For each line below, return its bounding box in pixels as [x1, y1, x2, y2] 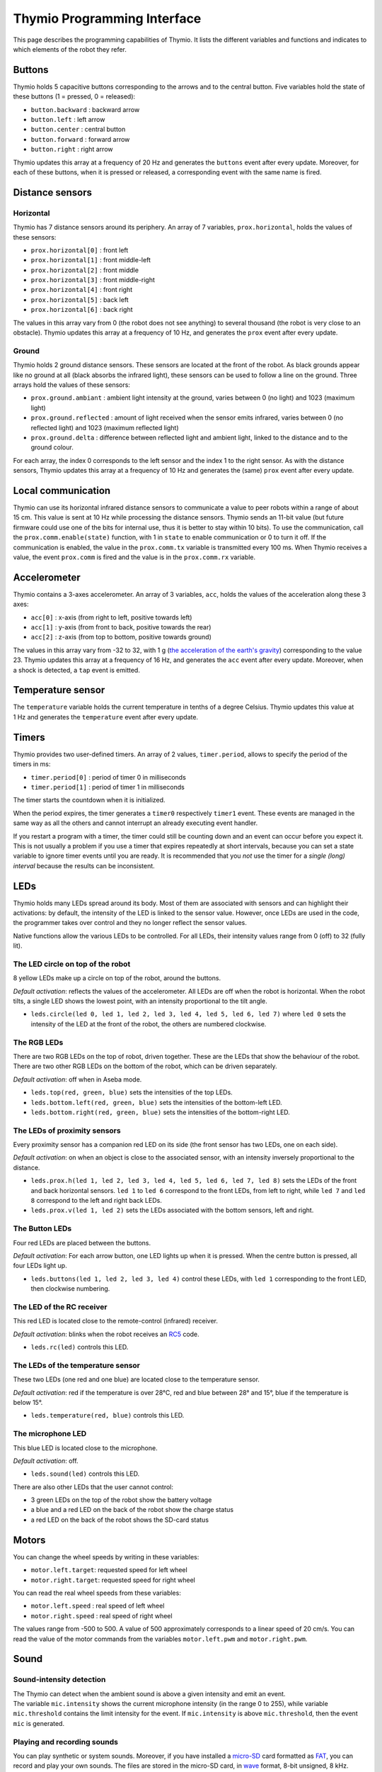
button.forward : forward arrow [30, 135, 130, 143]
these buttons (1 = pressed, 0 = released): [13, 92, 136, 101]
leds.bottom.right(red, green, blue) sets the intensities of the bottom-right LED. [30, 1108, 290, 1116]
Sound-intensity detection [13, 1675, 106, 1685]
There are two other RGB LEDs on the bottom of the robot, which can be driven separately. [13, 1062, 277, 1070]
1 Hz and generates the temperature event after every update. [13, 712, 198, 721]
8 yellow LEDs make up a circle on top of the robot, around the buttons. [13, 974, 221, 982]
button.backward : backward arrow [30, 105, 140, 113]
